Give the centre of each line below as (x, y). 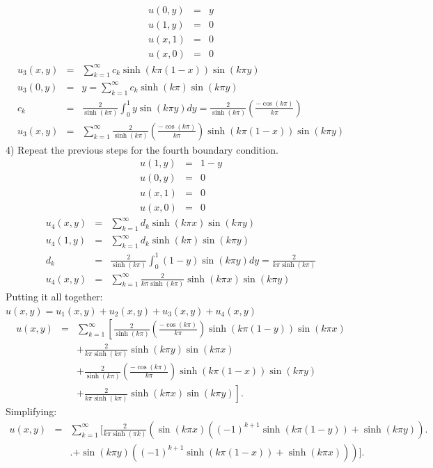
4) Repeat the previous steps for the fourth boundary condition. (142, 149)
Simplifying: (31, 411)
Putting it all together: (54, 297)
